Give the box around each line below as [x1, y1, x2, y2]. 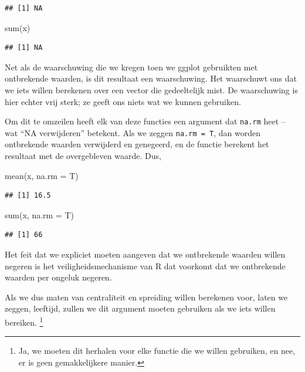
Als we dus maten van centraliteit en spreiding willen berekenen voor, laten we [5, 290, 288, 303]
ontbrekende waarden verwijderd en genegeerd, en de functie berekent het [5, 138, 269, 150]
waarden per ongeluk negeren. [5, 271, 112, 283]
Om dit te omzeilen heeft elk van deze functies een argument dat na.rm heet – [5, 115, 286, 127]
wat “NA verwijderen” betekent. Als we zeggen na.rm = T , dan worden [5, 126, 260, 138]
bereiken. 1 [5, 314, 43, 328]
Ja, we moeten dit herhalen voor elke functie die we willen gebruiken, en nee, [18, 344, 296, 357]
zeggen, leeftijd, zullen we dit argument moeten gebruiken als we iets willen [5, 302, 276, 314]
